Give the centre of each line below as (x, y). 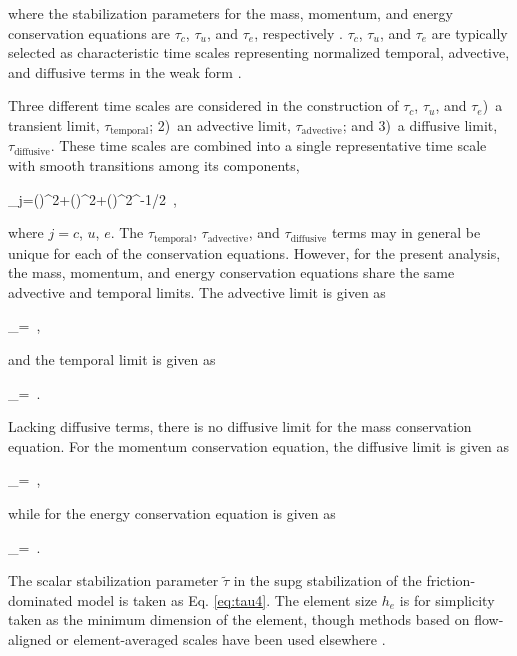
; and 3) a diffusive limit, (420, 124)
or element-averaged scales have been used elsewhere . (221, 638)
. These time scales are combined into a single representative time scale (268, 145)
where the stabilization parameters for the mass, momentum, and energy (230, 13)
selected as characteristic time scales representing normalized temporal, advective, (259, 52)
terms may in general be (406, 232)
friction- (451, 580)
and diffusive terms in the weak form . (125, 71)
